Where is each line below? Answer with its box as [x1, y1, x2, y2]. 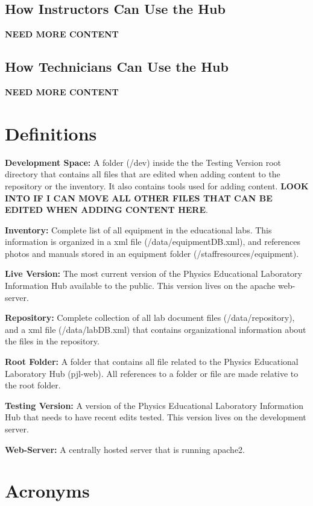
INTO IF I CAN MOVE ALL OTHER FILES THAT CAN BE [5, 191, 273, 204]
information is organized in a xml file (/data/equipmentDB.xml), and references [5, 235, 300, 248]
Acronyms [5, 478, 90, 503]
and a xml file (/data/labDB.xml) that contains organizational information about [5, 323, 306, 335]
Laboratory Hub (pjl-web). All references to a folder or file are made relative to [5, 367, 299, 379]
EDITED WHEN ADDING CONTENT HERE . [5, 203, 208, 216]
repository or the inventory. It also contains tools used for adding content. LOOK [5, 179, 309, 192]
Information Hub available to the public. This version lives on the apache [5, 279, 276, 292]
